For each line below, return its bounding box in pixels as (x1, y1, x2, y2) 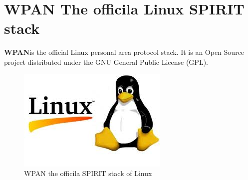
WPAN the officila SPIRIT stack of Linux (24, 168, 152, 179)
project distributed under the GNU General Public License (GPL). (4, 56, 208, 67)
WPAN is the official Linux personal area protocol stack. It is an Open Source (4, 47, 245, 57)
